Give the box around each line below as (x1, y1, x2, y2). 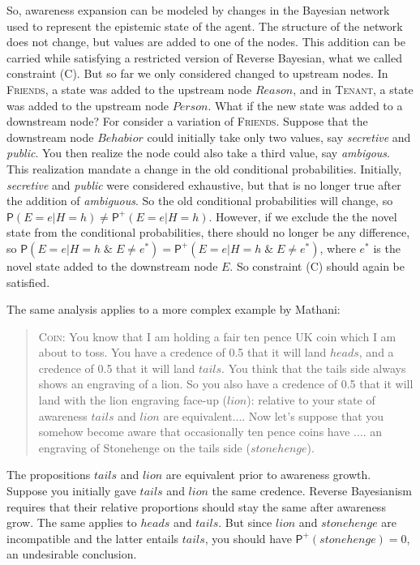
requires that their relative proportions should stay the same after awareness (6, 498, 386, 515)
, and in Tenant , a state (293, 80, 414, 97)
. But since (218, 514, 272, 531)
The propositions (6, 466, 91, 483)
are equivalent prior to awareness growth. (165, 466, 371, 483)
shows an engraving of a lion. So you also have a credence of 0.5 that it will (38, 375, 414, 392)
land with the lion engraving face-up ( (38, 392, 228, 409)
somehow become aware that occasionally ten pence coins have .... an (38, 423, 383, 440)
